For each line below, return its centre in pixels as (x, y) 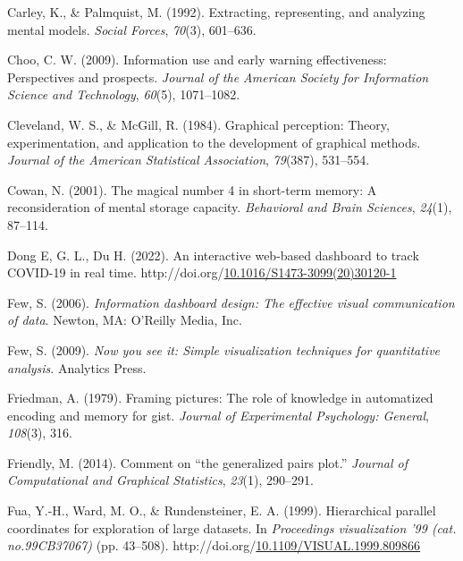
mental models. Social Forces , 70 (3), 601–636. (132, 29)
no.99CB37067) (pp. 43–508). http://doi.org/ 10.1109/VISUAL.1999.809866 (214, 545)
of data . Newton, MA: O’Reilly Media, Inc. (125, 320)
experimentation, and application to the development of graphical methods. (214, 142)
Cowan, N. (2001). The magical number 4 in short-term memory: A (192, 189)
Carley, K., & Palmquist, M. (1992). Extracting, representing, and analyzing (216, 12)
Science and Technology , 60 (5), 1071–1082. (124, 94)
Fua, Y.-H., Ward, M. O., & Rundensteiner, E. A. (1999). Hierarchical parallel (222, 510)
